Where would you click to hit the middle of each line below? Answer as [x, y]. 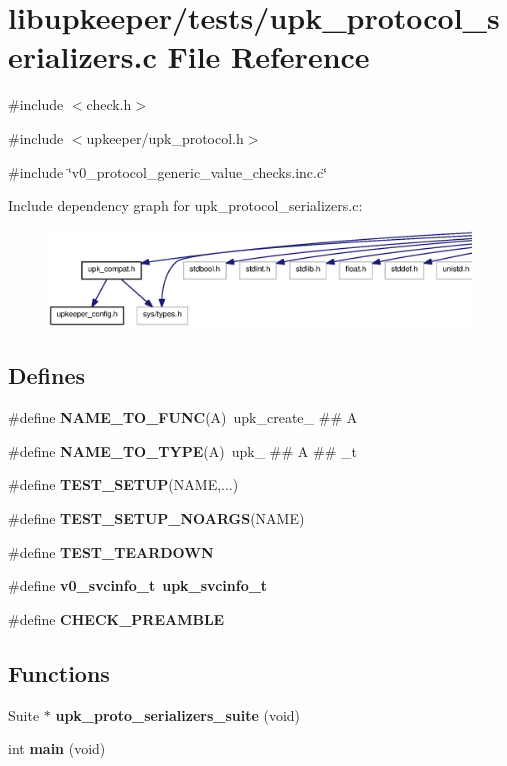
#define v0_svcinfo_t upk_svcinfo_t [138, 585]
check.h [109, 104]
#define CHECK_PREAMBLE [116, 618]
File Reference [268, 56]
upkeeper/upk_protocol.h [165, 137]
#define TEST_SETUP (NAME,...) [123, 484]
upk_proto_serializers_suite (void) [178, 714]
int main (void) [57, 748]
